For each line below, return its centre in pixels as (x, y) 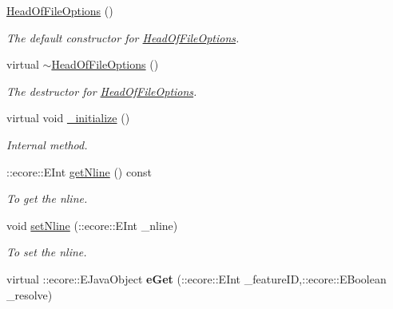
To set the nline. (47, 252)
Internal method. (47, 144)
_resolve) (30, 294)
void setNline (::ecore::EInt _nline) (92, 225)
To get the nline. (47, 198)
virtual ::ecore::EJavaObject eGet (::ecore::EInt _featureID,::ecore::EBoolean (196, 278)
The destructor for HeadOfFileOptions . (102, 91)
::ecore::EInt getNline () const (79, 171)
